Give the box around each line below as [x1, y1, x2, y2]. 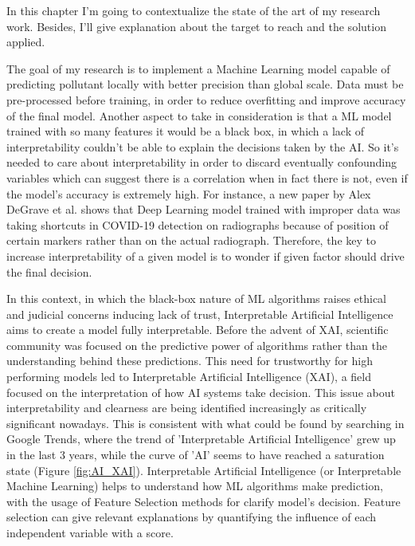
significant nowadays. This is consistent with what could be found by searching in [6, 414, 405, 431]
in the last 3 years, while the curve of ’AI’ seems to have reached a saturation [6, 446, 385, 463]
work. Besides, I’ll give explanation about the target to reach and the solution [6, 18, 386, 34]
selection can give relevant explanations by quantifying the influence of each [6, 509, 377, 525]
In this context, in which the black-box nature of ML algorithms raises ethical [6, 290, 387, 307]
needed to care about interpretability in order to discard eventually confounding [6, 154, 397, 171]
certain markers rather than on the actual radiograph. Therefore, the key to [6, 232, 377, 249]
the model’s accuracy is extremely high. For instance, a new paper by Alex [6, 185, 371, 202]
